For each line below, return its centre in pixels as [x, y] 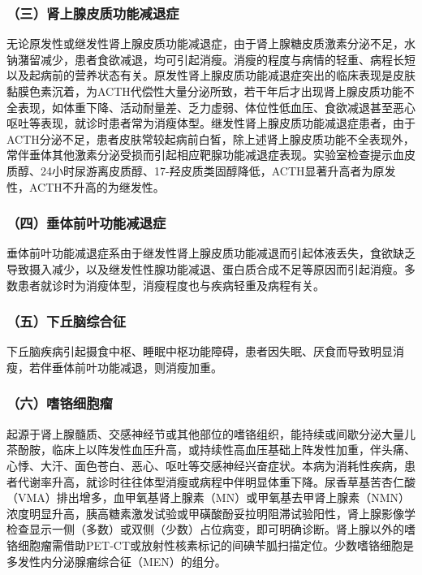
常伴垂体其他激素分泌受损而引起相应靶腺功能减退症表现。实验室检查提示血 [205, 155]
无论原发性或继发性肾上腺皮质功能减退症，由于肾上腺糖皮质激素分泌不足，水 [211, 43]
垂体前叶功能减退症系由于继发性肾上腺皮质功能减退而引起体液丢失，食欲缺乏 [211, 253]
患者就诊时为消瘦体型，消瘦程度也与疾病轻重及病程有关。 [171, 285]
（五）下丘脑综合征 [67, 321]
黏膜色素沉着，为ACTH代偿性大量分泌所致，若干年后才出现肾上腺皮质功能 [205, 91]
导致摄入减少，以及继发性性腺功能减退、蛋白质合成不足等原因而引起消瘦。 [205, 268]
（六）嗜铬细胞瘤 [60, 403]
